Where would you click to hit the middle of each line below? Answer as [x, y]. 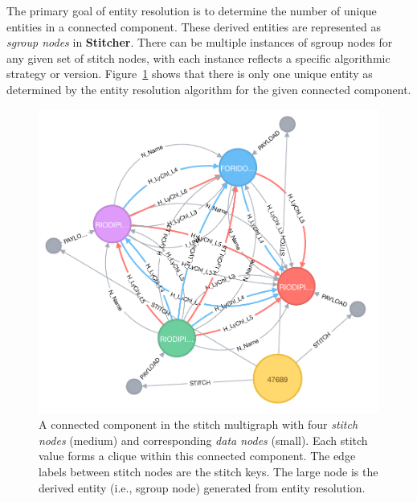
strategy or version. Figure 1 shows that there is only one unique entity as [190, 74]
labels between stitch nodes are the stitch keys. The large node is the [208, 471]
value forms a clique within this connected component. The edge [197, 456]
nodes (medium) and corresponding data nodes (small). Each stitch [203, 440]
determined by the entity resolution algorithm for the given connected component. [209, 89]
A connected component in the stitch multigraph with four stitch [198, 424]
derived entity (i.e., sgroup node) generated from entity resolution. [202, 487]
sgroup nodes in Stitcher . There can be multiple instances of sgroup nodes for [200, 42]
